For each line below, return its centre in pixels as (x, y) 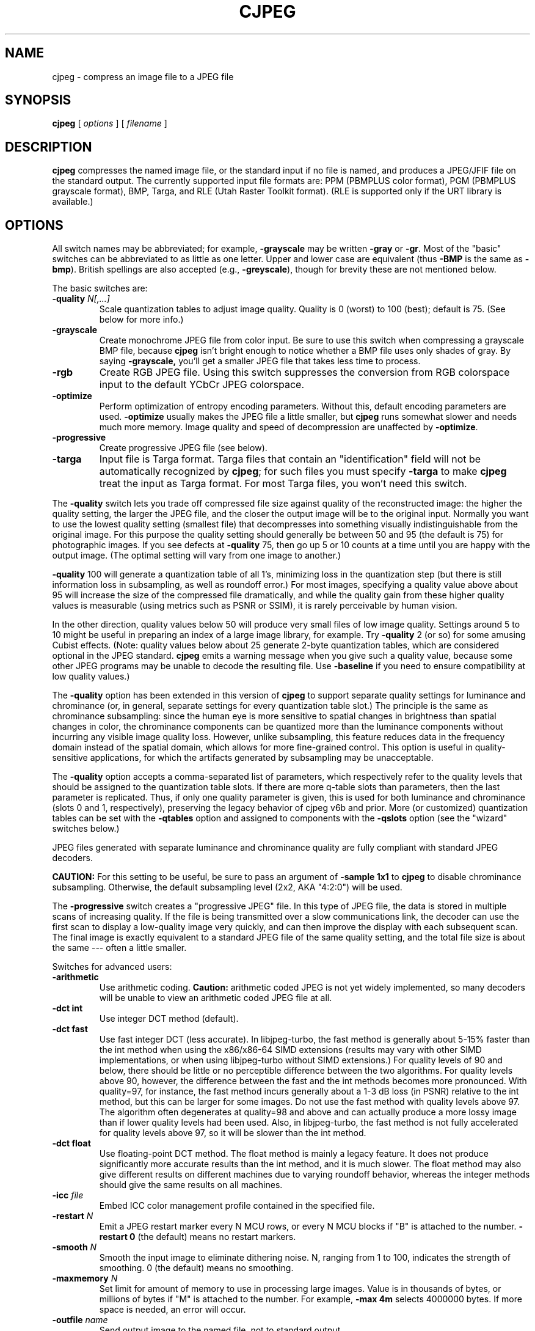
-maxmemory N (85, 1278)
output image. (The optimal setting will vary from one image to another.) (197, 555)
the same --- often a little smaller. (119, 948)
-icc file (68, 1195)
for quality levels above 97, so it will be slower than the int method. (233, 1133)
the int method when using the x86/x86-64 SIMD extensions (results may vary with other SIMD (290, 1050)
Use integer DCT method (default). (169, 1019)
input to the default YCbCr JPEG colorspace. (202, 385)
